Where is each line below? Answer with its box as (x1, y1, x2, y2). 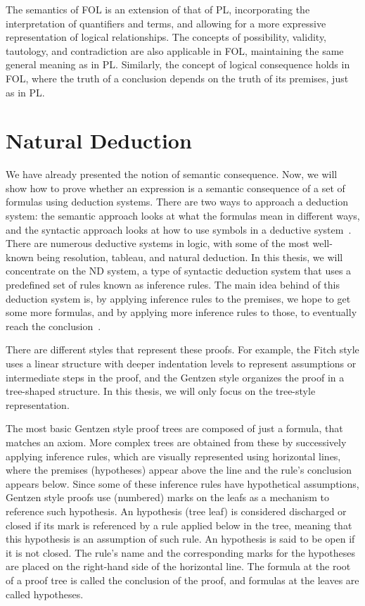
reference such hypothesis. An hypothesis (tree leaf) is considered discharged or (6, 503, 347, 518)
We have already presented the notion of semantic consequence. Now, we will (6, 167, 338, 182)
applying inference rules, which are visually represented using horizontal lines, (6, 448, 341, 463)
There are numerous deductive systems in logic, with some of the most (6, 236, 309, 251)
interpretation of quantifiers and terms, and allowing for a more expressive (6, 15, 326, 30)
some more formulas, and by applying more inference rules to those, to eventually (6, 305, 357, 320)
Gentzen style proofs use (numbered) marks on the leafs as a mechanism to (6, 490, 329, 505)
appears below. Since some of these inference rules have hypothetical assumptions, (6, 476, 359, 491)
